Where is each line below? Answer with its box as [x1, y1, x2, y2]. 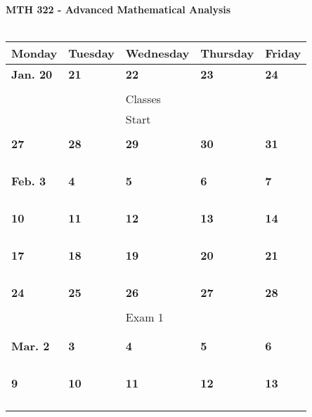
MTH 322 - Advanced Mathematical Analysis [6, 2, 231, 16]
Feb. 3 [11, 173, 46, 190]
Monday [11, 45, 58, 62]
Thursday [200, 45, 254, 62]
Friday [265, 45, 301, 62]
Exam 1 [125, 309, 164, 326]
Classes [125, 91, 161, 107]
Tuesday [68, 45, 115, 62]
